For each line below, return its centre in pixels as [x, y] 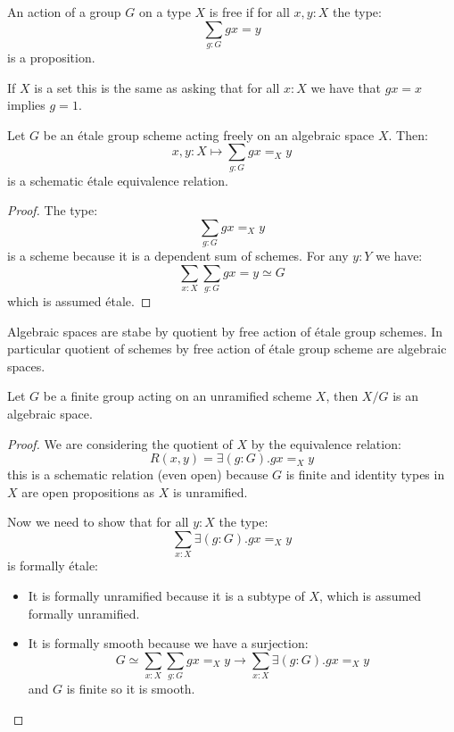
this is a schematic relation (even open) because [138, 474]
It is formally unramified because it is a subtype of [166, 595]
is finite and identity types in [365, 474]
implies [26, 105]
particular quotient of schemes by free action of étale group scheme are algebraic [227, 349]
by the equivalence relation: [326, 443]
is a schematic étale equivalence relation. [118, 180]
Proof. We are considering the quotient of [120, 443]
